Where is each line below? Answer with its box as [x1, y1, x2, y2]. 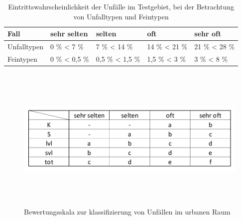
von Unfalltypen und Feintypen [73, 11, 169, 21]
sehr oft [194, 28, 222, 39]
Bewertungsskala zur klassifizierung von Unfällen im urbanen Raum [24, 207, 231, 217]
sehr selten [50, 28, 88, 39]
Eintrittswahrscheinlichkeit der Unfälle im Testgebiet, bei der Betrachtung [8, 1, 235, 11]
